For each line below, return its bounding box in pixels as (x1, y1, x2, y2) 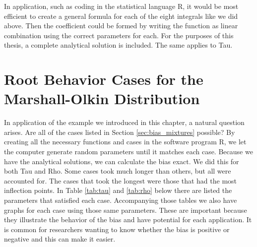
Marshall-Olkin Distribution (4, 88, 200, 109)
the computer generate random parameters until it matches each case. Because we (4, 146, 253, 157)
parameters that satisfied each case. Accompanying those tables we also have (4, 195, 237, 205)
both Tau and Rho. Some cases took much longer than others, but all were (4, 166, 231, 176)
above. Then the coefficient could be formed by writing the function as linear (4, 20, 238, 31)
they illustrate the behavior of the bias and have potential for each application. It (4, 214, 252, 225)
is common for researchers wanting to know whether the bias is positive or (4, 224, 230, 234)
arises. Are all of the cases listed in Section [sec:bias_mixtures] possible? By (4, 126, 235, 137)
